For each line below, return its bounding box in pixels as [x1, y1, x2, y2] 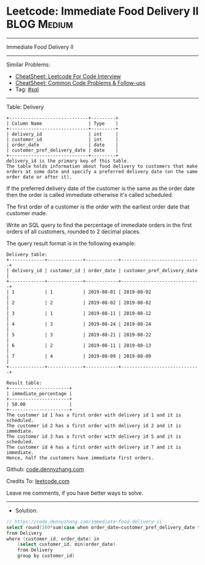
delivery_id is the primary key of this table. [6, 158, 130, 164]
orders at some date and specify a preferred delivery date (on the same [6, 168, 198, 175]
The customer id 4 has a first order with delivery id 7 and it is [6, 444, 182, 450]
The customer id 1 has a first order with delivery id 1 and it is [6, 412, 182, 418]
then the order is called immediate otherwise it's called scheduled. [6, 191, 174, 198]
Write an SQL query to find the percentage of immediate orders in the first [6, 221, 192, 229]
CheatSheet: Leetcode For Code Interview [15, 72, 121, 80]
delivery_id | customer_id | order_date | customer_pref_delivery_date [12, 267, 198, 273]
